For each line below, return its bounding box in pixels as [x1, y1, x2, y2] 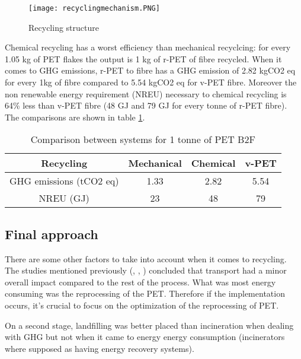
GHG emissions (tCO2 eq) [9, 174, 119, 188]
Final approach [5, 224, 98, 243]
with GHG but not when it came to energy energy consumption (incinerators [5, 331, 285, 343]
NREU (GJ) [39, 191, 89, 205]
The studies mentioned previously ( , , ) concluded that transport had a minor [5, 264, 287, 277]
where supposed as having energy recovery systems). [5, 342, 194, 354]
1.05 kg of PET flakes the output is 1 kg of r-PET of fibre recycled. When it [5, 52, 282, 65]
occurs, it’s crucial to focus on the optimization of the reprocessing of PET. [5, 298, 279, 311]
